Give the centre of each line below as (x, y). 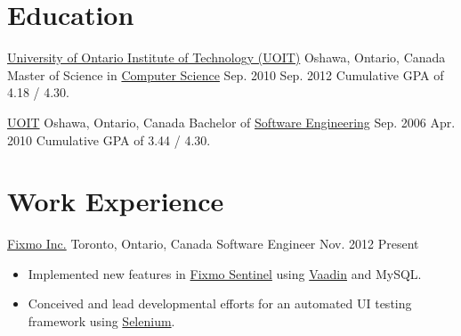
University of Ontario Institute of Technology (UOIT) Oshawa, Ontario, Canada (226, 57)
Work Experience (116, 201)
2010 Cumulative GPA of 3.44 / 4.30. (109, 139)
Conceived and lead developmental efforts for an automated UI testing (220, 303)
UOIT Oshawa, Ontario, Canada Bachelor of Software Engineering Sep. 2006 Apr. (231, 122)
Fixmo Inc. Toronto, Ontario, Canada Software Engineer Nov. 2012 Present (213, 244)
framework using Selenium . (101, 321)
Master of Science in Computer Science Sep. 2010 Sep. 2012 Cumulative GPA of (226, 74)
